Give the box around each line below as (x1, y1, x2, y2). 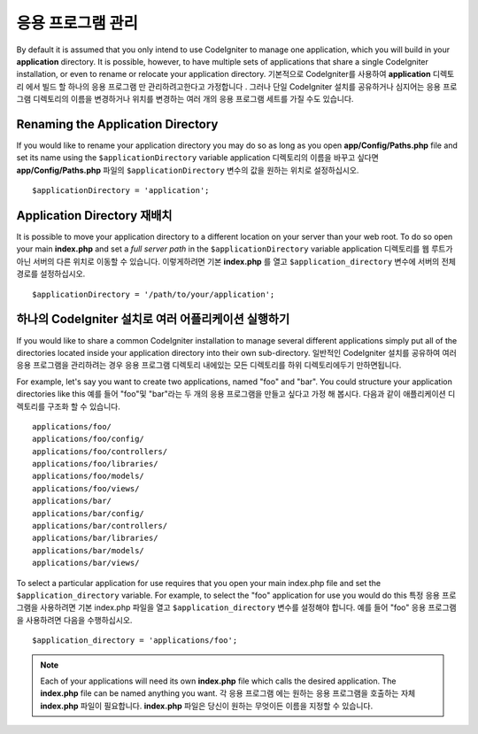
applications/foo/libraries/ (32, 459, 158, 469)
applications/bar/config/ (32, 508, 145, 518)
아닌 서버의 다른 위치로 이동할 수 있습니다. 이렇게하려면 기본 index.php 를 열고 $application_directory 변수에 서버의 (16, 256, 440, 267)
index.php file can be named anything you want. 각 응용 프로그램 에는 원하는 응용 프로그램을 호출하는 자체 (40, 688, 416, 699)
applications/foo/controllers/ (32, 446, 168, 456)
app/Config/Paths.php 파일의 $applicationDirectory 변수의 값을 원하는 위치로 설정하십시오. (16, 165, 359, 175)
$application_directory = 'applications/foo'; (32, 636, 238, 645)
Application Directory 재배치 (16, 208, 173, 223)
